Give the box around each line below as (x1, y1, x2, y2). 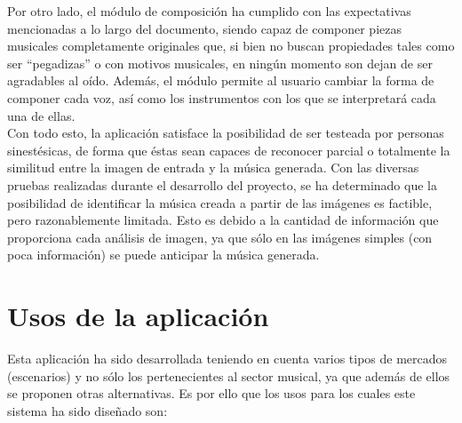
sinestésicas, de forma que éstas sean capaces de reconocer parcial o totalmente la (7, 140, 450, 159)
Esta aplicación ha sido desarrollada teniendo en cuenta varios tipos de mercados (7, 349, 448, 368)
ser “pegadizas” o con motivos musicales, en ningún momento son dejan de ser (7, 53, 433, 72)
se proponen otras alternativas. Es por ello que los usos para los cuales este (7, 384, 416, 403)
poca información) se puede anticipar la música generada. (7, 245, 320, 264)
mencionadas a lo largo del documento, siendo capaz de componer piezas (7, 19, 402, 37)
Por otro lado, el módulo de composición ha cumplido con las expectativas (7, 2, 411, 20)
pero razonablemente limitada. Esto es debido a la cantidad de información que (7, 211, 439, 229)
